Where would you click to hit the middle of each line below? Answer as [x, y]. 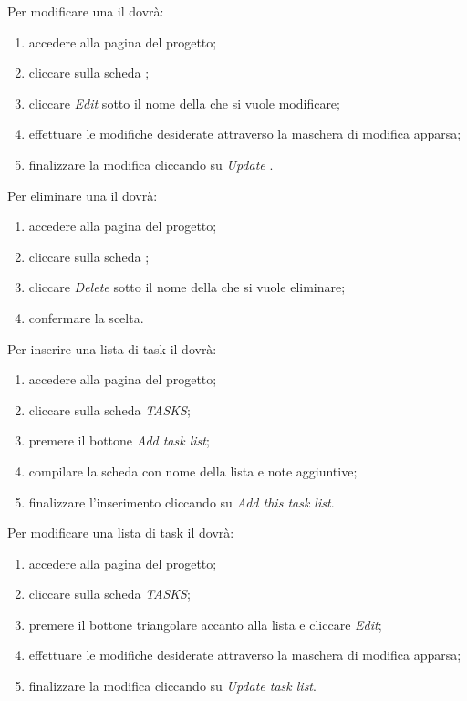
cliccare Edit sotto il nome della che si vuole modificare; [184, 103]
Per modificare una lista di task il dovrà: [121, 533]
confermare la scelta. [86, 317]
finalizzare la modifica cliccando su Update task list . [172, 686]
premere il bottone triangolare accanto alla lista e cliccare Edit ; [205, 624]
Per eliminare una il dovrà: [83, 195]
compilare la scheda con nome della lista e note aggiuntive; [193, 471]
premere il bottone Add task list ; [119, 440]
